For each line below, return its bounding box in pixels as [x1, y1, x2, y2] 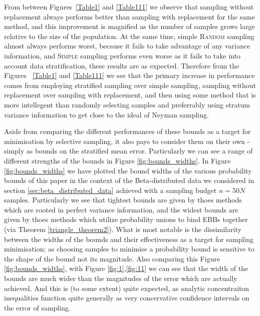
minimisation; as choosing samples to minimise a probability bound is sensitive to [4, 243, 254, 254]
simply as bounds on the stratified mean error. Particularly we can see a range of [4, 145, 253, 156]
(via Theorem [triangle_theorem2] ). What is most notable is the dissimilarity [4, 224, 241, 234]
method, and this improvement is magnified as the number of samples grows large [4, 21, 255, 31]
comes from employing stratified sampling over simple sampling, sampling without [4, 79, 256, 90]
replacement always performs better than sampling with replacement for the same [4, 11, 255, 21]
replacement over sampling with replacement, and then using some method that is [4, 89, 256, 100]
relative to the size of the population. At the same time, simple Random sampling [4, 30, 254, 41]
